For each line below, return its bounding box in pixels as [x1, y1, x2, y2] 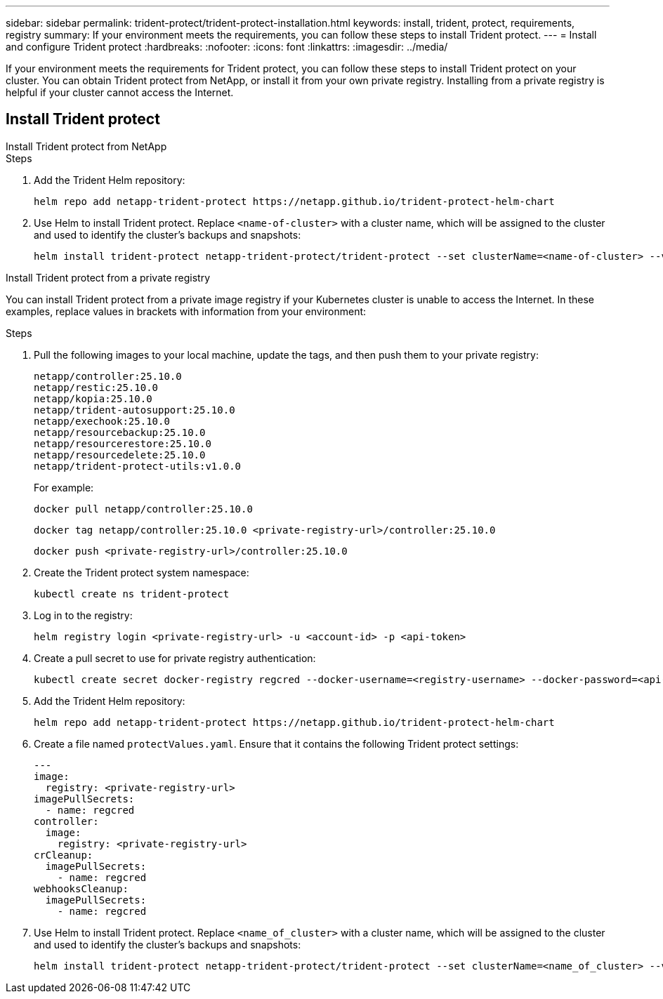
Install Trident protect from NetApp [6, 140, 167, 152]
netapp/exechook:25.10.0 [34, 415, 170, 427]
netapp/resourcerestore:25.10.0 [34, 437, 211, 449]
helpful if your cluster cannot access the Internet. [6, 86, 234, 98]
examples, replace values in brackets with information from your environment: [6, 305, 367, 317]
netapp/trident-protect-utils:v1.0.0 [34, 460, 242, 472]
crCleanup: [34, 849, 93, 861]
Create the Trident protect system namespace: [34, 566, 249, 578]
